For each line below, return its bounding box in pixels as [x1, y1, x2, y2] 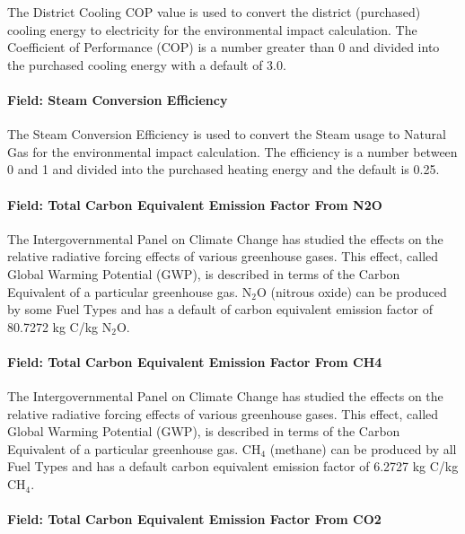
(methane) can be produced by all [269, 439, 457, 458]
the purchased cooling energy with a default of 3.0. [7, 55, 286, 74]
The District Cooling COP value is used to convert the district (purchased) [7, 3, 421, 21]
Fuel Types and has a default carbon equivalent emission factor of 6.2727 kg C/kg [7, 457, 459, 476]
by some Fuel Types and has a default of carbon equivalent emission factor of [7, 300, 433, 319]
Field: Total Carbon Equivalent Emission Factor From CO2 [7, 510, 382, 529]
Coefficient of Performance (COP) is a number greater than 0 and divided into [7, 38, 440, 57]
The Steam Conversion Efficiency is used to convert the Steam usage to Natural [7, 125, 447, 144]
